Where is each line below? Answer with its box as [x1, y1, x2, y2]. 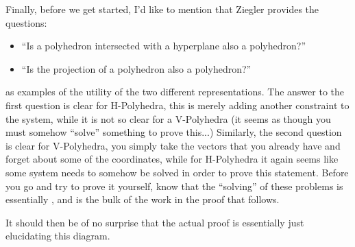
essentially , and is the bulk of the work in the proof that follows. [5, 192, 280, 207]
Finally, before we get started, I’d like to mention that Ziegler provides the [5, 2, 319, 16]
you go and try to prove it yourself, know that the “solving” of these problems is [5, 178, 343, 193]
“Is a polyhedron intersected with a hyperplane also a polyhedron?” [21, 38, 306, 53]
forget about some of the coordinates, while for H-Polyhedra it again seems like [5, 152, 339, 166]
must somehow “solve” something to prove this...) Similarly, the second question [5, 125, 342, 139]
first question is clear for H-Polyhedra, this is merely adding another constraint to [5, 97, 350, 112]
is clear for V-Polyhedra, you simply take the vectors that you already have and [5, 138, 341, 152]
